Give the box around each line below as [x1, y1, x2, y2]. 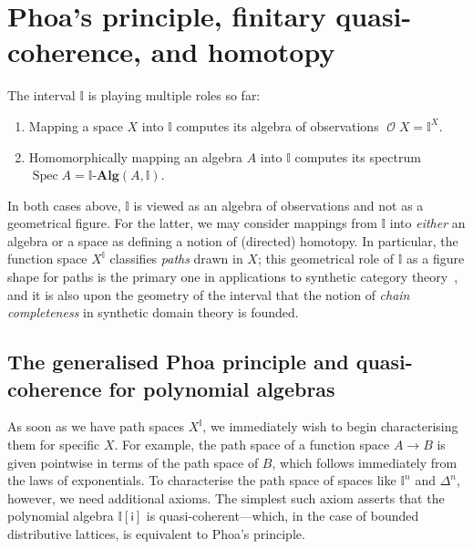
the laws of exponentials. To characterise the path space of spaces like [7, 471, 396, 490]
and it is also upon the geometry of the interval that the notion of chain [7, 285, 410, 304]
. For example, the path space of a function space [114, 435, 390, 454]
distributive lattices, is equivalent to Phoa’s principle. [7, 524, 305, 543]
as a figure [406, 249, 465, 268]
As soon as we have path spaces [7, 417, 184, 436]
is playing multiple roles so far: [87, 86, 261, 105]
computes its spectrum [294, 147, 421, 166]
